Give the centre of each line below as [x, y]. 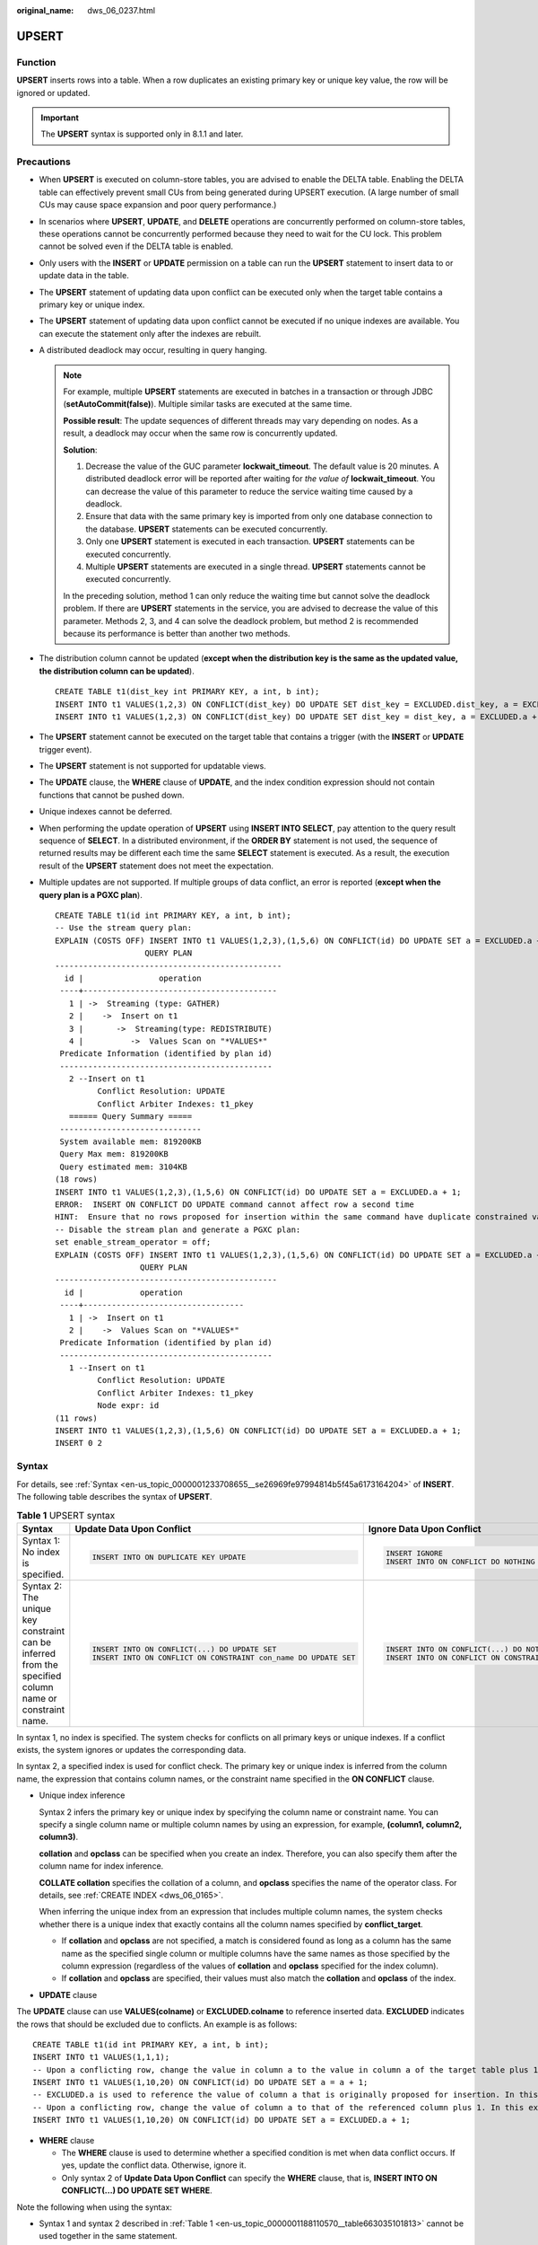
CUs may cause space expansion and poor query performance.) [158, 205]
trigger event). [65, 749]
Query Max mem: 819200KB [114, 1154]
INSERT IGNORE [415, 1553]
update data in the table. [84, 276]
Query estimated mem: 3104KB [124, 1167]
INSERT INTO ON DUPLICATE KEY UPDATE [169, 1558]
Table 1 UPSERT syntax [66, 1515]
